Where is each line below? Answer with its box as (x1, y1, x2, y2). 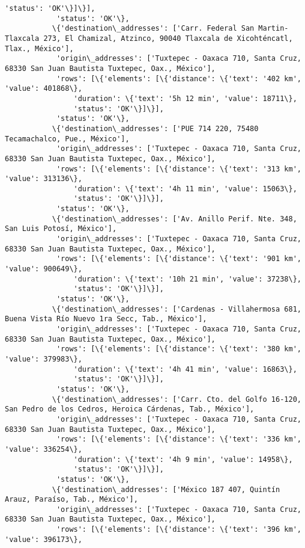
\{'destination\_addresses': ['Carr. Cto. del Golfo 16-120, (52, 395, 301, 404)
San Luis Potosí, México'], (5, 224, 117, 233)
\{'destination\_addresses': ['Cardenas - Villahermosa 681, (52, 304, 301, 313)
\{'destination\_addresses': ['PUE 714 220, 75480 (52, 124, 259, 133)
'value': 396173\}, (5, 535, 82, 544)
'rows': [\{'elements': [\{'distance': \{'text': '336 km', (56, 435, 301, 444)
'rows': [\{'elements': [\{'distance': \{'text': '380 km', (56, 345, 301, 354)
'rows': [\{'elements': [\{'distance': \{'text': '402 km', (56, 74, 301, 83)
